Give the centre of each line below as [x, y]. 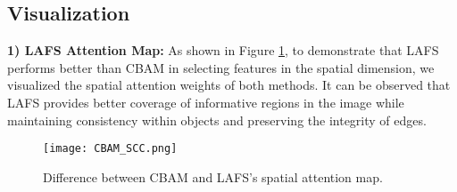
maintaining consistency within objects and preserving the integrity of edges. [217, 120]
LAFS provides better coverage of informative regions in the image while [206, 102]
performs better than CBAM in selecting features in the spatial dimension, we [221, 67]
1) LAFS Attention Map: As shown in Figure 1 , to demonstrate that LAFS [223, 50]
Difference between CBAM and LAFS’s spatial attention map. [213, 176]
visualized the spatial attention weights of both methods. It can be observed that [229, 85]
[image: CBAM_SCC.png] [110, 149]
